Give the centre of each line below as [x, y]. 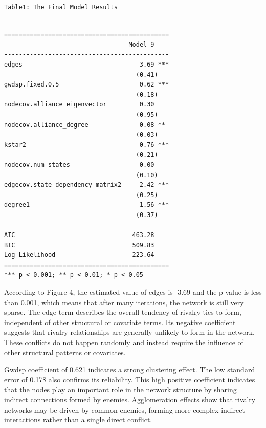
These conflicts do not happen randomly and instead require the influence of [124, 342]
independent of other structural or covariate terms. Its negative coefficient [120, 322]
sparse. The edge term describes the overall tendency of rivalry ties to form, [123, 312]
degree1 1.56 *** [87, 205]
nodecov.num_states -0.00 [79, 165]
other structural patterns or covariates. [65, 352]
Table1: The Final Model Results [61, 7]
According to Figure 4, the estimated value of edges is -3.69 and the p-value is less [133, 292]
